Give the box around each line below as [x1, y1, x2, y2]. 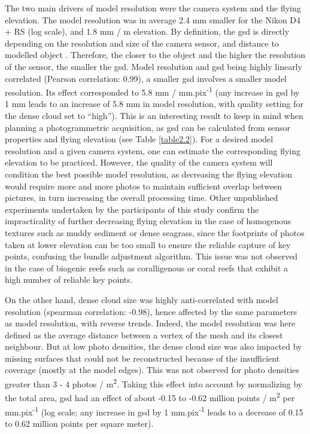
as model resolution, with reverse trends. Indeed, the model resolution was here [5, 317, 296, 329]
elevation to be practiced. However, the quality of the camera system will [5, 156, 273, 169]
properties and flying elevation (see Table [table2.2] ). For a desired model [5, 133, 273, 145]
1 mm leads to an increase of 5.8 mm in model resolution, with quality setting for [5, 97, 303, 110]
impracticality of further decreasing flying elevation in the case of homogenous [5, 215, 291, 227]
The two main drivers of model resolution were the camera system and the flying [5, 2, 301, 14]
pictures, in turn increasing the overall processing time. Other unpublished [5, 191, 278, 204]
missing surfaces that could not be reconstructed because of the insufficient [5, 352, 280, 364]
